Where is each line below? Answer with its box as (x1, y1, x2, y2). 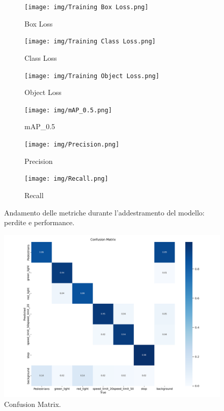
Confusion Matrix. (4, 399, 61, 409)
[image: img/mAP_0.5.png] (24, 106, 112, 114)
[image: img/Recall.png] (24, 175, 108, 183)
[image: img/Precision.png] (24, 141, 120, 148)
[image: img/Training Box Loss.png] (24, 4, 149, 11)
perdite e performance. (4, 217, 75, 228)
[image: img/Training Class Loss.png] (24, 38, 156, 45)
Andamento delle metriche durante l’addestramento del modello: (4, 207, 205, 217)
